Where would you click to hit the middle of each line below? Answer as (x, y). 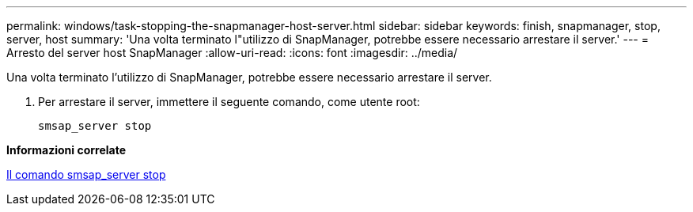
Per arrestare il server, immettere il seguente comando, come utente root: (229, 102)
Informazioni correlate (66, 150)
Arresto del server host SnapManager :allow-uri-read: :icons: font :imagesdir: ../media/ (232, 53)
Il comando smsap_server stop (86, 174)
